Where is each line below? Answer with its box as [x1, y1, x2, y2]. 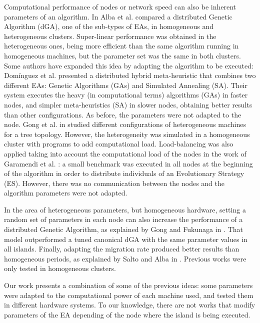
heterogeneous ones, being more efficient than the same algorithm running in [4, 40, 239, 51]
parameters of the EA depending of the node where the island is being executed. [4, 309, 250, 319]
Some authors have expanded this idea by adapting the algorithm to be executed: [4, 60, 253, 70]
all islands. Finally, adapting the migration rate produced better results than [4, 243, 239, 254]
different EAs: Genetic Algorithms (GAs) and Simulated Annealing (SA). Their [4, 79, 247, 90]
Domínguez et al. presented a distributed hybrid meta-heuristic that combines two [4, 70, 256, 80]
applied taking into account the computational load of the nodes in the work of [4, 148, 246, 158]
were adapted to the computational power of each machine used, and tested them [4, 289, 253, 300]
